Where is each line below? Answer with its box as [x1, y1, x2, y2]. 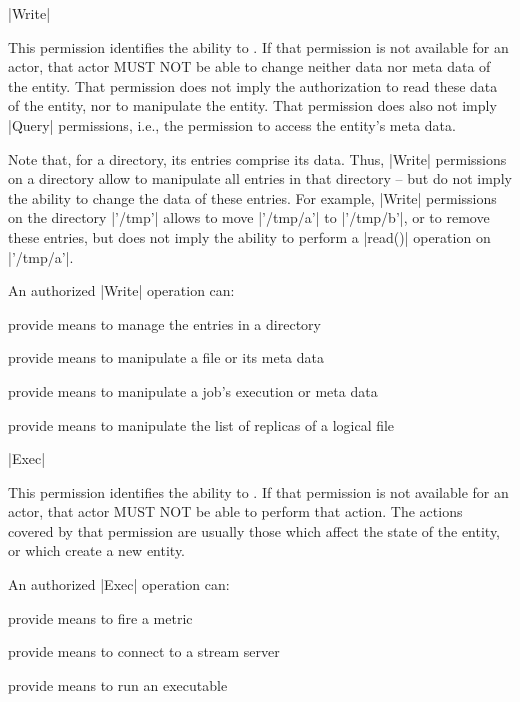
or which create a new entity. [8, 540, 186, 561]
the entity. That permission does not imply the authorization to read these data [8, 75, 498, 96]
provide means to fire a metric [8, 607, 193, 628]
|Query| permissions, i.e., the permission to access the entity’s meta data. [8, 114, 456, 135]
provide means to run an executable [8, 674, 228, 695]
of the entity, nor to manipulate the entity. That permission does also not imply [8, 95, 497, 116]
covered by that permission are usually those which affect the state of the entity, [8, 520, 501, 541]
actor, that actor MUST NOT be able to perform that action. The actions [8, 501, 463, 522]
